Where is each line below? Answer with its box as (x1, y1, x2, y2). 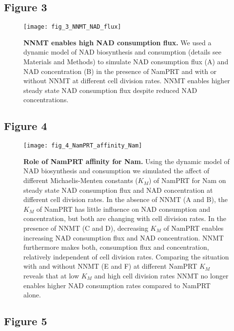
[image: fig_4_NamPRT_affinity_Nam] (23, 142, 142, 149)
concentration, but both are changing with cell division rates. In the (23, 213, 227, 223)
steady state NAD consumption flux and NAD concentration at (23, 184, 213, 195)
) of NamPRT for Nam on (148, 175, 226, 185)
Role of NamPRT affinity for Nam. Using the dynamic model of (23, 156, 230, 166)
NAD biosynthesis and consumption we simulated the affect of (23, 165, 210, 176)
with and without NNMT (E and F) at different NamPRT (23, 261, 197, 271)
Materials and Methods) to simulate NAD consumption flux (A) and (23, 56, 229, 67)
